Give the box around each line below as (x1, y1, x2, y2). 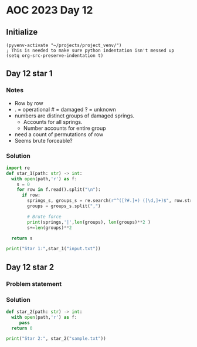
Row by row (14, 99, 43, 106)
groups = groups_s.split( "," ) (27, 203, 101, 209)
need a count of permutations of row (14, 130, 104, 138)
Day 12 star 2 (6, 262, 55, 272)
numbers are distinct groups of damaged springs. (14, 112, 135, 119)
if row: (21, 192, 41, 198)
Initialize (6, 27, 38, 37)
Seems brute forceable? (14, 137, 73, 144)
